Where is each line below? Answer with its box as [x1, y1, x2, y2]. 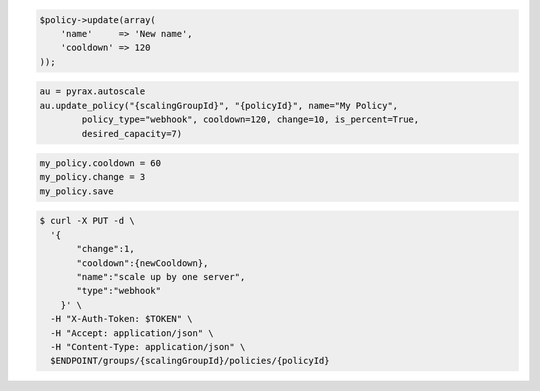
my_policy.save [39, 185, 114, 197]
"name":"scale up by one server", [76, 271, 246, 283]
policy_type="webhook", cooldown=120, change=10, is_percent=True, [81, 114, 420, 125]
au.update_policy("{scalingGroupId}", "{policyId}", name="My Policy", [39, 100, 399, 111]
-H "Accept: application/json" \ [50, 327, 214, 339]
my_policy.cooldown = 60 [39, 158, 162, 169]
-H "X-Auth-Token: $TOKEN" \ [50, 313, 194, 325]
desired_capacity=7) [81, 128, 183, 139]
